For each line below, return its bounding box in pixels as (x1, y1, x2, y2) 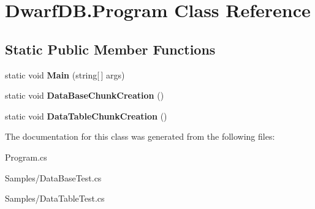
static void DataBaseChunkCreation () (5, 89, 164, 102)
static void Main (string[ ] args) (5, 68, 125, 81)
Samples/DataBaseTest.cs (5, 171, 102, 184)
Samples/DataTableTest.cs (5, 192, 105, 205)
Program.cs (5, 150, 47, 163)
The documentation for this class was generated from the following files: (5, 130, 275, 143)
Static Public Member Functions (5, 39, 216, 58)
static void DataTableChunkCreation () (5, 109, 167, 122)
